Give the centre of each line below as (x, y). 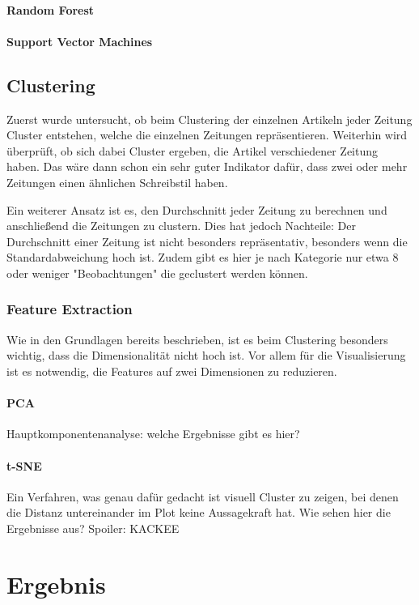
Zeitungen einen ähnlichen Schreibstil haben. (117, 182)
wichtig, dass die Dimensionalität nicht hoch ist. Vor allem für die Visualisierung (206, 355)
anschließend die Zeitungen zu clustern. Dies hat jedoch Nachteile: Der (181, 226)
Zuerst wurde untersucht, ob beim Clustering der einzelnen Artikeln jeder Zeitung (209, 119)
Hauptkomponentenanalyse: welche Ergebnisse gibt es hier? (153, 434)
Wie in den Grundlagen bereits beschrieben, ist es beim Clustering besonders (197, 339)
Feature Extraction (70, 309)
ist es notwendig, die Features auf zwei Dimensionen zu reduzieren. (172, 371)
